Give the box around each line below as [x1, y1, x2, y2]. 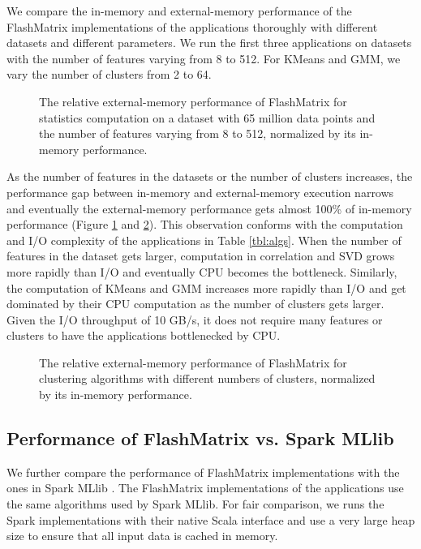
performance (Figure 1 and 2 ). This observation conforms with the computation [6, 216, 403, 233]
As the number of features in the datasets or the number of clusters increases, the [6, 168, 413, 185]
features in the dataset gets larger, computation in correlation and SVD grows [6, 247, 395, 264]
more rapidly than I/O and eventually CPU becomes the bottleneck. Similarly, [6, 263, 397, 280]
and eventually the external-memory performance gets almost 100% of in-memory [6, 199, 412, 217]
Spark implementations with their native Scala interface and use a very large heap [6, 511, 415, 528]
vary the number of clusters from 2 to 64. [6, 66, 212, 83]
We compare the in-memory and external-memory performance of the [6, 2, 352, 19]
